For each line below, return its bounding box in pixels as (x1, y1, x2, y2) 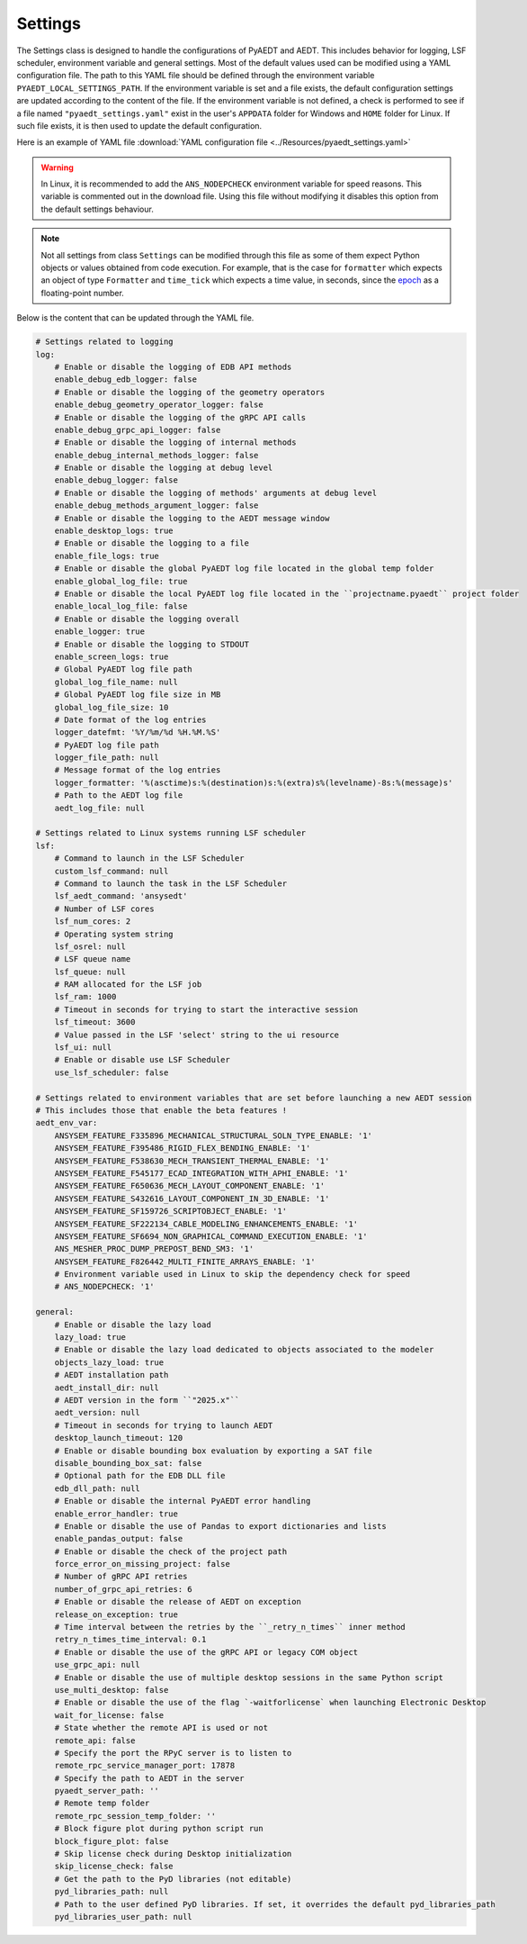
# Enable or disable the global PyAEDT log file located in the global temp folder (54, 564, 434, 574)
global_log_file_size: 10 (54, 702, 169, 712)
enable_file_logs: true (54, 550, 159, 561)
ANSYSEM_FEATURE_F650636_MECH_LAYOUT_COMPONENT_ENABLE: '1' (54, 1180, 326, 1191)
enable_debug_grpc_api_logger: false (54, 424, 221, 435)
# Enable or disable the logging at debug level (54, 463, 273, 473)
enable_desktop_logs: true (54, 526, 174, 536)
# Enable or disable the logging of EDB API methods (54, 361, 292, 372)
